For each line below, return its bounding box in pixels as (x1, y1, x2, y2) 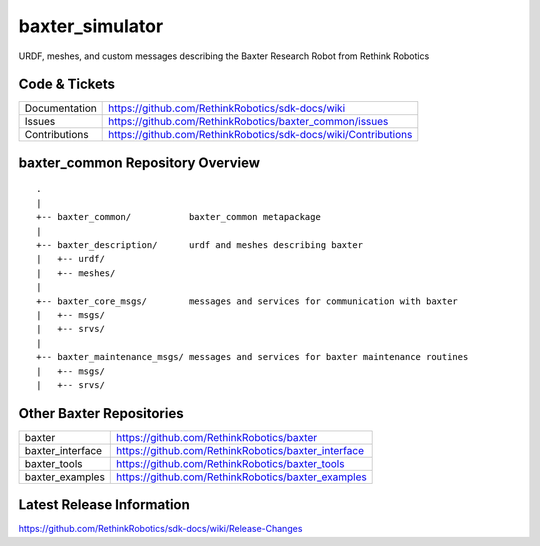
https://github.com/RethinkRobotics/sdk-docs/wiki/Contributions (108, 128, 413, 142)
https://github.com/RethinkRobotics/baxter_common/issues (108, 115, 389, 129)
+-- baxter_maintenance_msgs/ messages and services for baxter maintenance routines (36, 351, 469, 363)
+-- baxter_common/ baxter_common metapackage (36, 211, 322, 223)
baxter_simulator (18, 15, 164, 37)
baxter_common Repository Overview (18, 154, 260, 171)
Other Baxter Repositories (18, 405, 184, 422)
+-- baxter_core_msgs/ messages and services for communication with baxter (36, 295, 459, 307)
